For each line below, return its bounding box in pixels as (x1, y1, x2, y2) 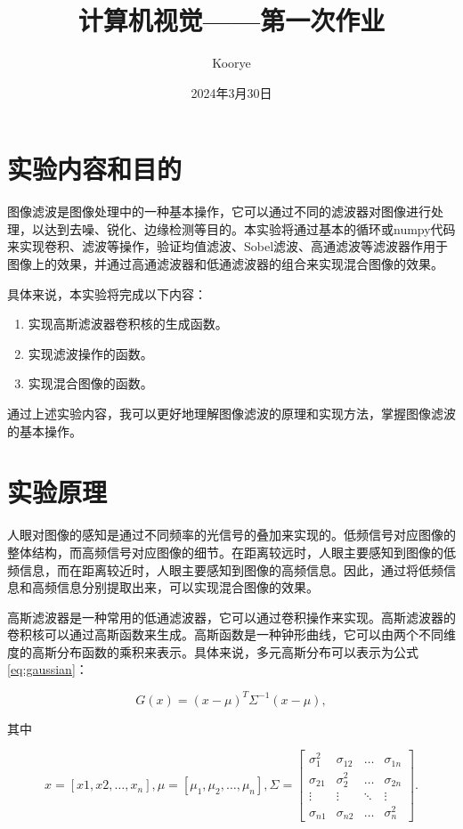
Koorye (212, 53, 251, 72)
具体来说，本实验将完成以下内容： (7, 284, 207, 303)
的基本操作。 (7, 421, 82, 440)
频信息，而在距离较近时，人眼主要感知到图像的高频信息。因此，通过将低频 (7, 560, 443, 579)
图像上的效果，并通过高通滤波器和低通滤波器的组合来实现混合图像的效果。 (7, 255, 443, 273)
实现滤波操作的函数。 (28, 344, 153, 362)
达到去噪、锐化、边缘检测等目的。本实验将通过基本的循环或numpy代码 (44, 219, 456, 238)
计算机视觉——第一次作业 (77, 2, 386, 38)
